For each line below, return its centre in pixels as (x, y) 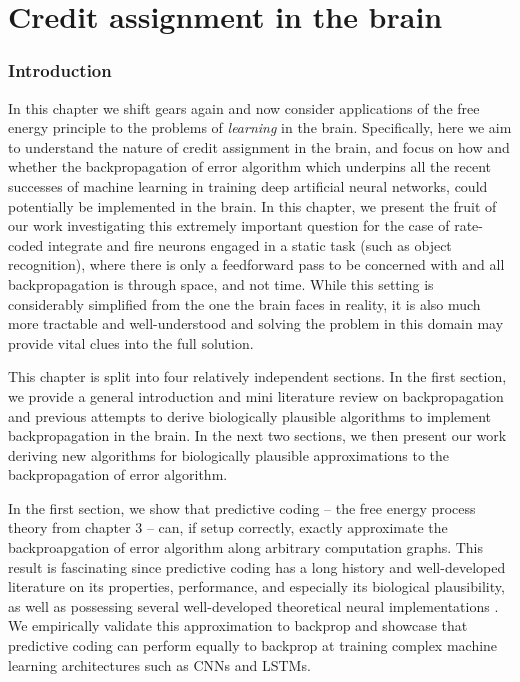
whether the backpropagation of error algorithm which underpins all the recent (250, 166)
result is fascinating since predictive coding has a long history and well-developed (257, 566)
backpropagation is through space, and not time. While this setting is (221, 283)
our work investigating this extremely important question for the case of (229, 225)
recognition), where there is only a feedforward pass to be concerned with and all (256, 264)
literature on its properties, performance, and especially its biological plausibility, (256, 586)
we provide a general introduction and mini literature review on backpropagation (256, 395)
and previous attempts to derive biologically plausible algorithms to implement (250, 415)
